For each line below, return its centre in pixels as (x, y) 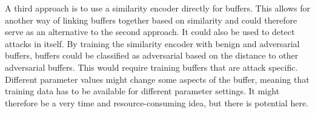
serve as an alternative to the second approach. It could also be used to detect (150, 32)
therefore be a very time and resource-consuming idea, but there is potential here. (157, 102)
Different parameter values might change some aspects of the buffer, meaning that (157, 79)
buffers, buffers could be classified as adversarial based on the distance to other (152, 55)
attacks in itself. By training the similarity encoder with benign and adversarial (152, 43)
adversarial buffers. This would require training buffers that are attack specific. (151, 67)
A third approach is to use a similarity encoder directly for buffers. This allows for (157, 8)
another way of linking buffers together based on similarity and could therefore (151, 20)
